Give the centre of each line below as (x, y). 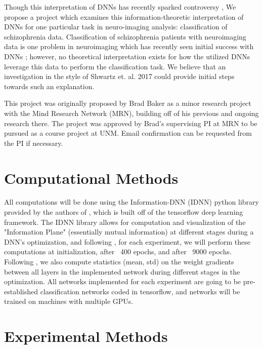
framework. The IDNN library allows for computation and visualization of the (125, 222)
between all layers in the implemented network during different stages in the (122, 271)
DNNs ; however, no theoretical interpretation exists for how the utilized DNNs (127, 56)
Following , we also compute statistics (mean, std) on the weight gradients (119, 261)
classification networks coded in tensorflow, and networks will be (140, 291)
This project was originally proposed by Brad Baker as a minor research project (128, 103)
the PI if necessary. (34, 143)
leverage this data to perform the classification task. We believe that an (115, 66)
